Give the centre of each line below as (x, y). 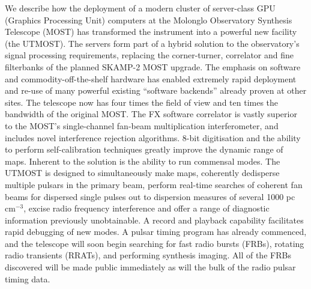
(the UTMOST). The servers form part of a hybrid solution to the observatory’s (152, 43)
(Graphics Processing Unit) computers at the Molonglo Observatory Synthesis (149, 20)
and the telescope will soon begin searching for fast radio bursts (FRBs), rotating (155, 243)
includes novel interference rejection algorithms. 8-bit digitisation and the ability (153, 137)
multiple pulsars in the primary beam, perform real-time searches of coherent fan (154, 184)
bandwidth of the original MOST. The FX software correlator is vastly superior (151, 114)
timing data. (28, 278)
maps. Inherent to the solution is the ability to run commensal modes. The (143, 161)
